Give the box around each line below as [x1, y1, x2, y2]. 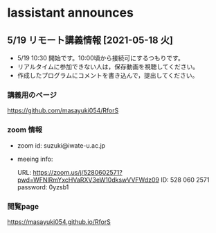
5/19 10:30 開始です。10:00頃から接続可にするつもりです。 [17, 54, 185, 62]
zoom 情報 [7, 125, 43, 135]
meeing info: [17, 155, 53, 163]
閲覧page [7, 201, 39, 211]
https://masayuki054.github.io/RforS [7, 217, 111, 226]
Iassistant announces [7, 5, 134, 21]
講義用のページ [7, 90, 57, 100]
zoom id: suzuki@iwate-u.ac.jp [17, 141, 106, 150]
